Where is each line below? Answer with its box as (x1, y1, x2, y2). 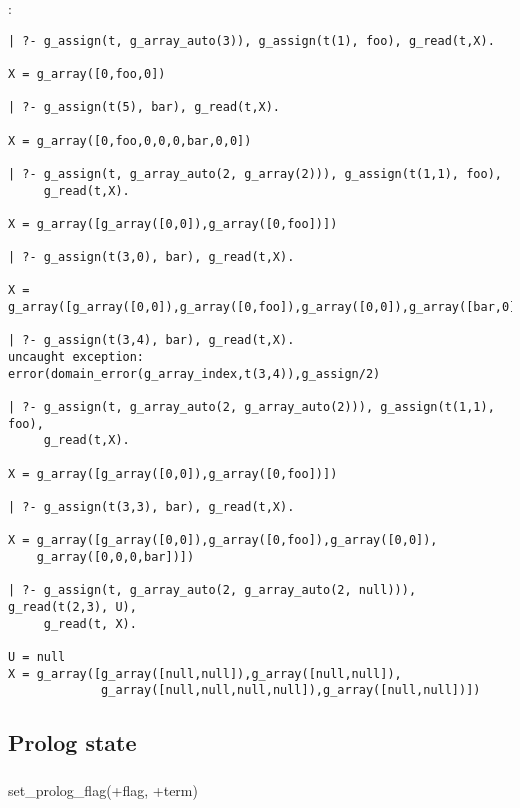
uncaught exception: (8, 350, 145, 365)
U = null (8, 649, 66, 664)
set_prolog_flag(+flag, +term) (8, 779, 198, 800)
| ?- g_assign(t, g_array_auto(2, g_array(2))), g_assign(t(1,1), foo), (8, 166, 502, 181)
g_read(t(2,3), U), (8, 599, 137, 614)
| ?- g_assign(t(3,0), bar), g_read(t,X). (8, 250, 295, 265)
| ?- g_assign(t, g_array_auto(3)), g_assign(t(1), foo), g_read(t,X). (8, 33, 495, 48)
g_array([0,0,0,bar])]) (36, 549, 195, 564)
